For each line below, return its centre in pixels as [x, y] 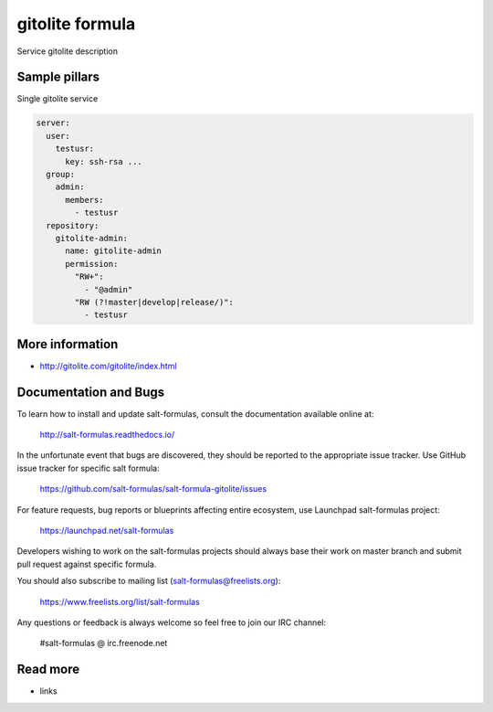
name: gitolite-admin [113, 251]
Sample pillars [58, 77]
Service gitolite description [68, 51]
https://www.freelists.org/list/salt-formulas [120, 601]
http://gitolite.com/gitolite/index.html [108, 366]
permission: [92, 264]
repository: [73, 225]
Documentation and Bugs [90, 392]
